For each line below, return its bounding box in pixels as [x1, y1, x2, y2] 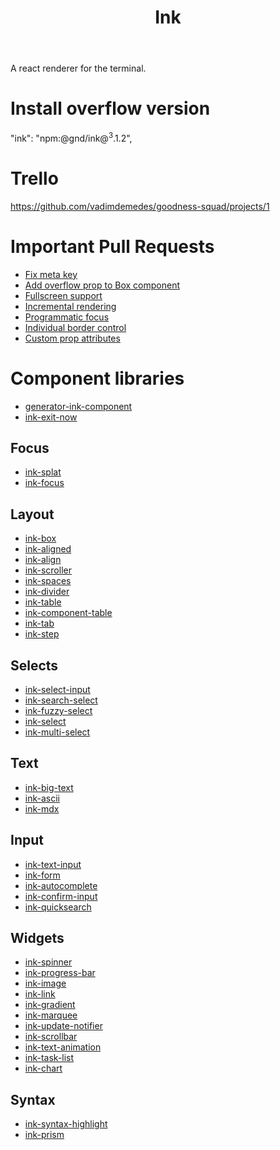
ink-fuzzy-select [24, 705, 93, 717]
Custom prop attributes [24, 332, 121, 344]
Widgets [10, 930, 65, 947]
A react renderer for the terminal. [10, 62, 147, 75]
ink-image [24, 977, 67, 990]
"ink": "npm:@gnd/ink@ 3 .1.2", [10, 131, 133, 144]
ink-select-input [24, 684, 91, 696]
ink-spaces [24, 575, 72, 587]
